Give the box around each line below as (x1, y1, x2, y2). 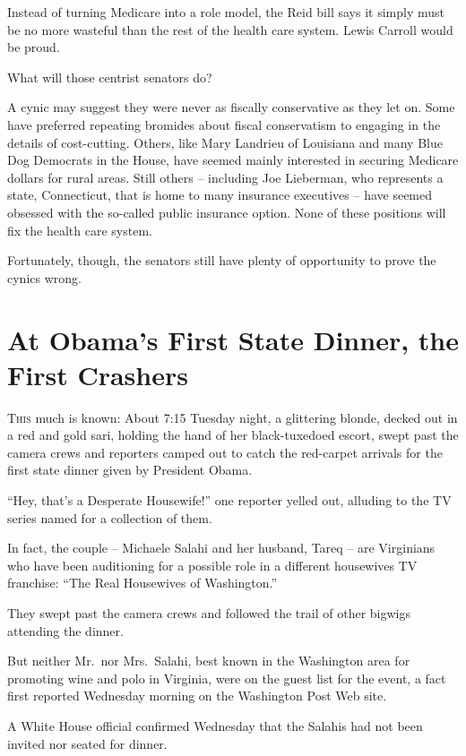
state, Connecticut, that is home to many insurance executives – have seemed (7, 185, 433, 204)
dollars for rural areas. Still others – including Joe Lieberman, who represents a (7, 168, 444, 186)
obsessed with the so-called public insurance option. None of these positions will (7, 202, 446, 221)
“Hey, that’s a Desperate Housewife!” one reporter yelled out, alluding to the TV (7, 491, 452, 509)
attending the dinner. (7, 621, 124, 640)
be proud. (7, 38, 60, 56)
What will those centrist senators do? (7, 67, 212, 86)
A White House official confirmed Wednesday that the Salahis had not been (7, 716, 423, 735)
